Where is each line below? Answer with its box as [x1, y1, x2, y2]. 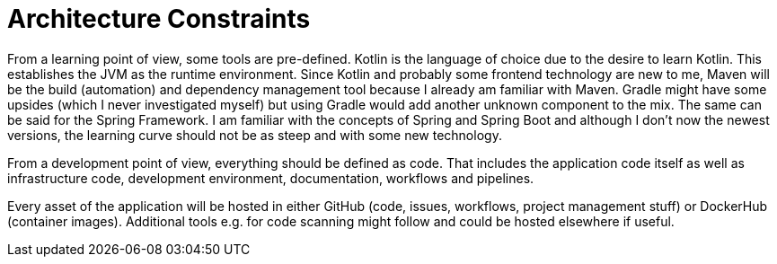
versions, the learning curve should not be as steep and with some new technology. [7, 127, 502, 143]
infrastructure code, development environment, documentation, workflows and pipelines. [7, 170, 534, 186]
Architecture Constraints [7, 4, 311, 34]
